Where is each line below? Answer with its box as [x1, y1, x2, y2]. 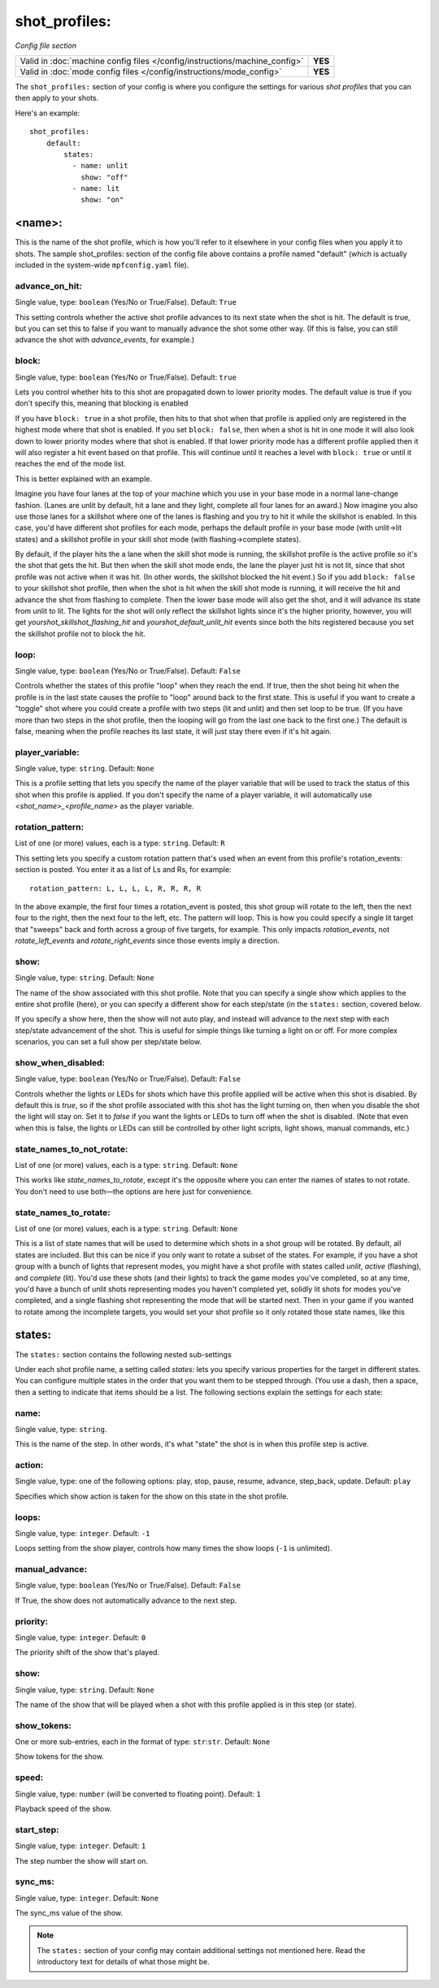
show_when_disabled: [15, 1057, 106, 1068]
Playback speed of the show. [15, 1804, 112, 1813]
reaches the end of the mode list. [15, 459, 126, 469]
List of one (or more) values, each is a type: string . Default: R [15, 838, 225, 849]
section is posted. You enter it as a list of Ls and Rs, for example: [15, 865, 232, 875]
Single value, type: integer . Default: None [15, 1893, 159, 1903]
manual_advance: [15, 1564, 87, 1575]
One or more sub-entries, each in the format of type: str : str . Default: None [15, 1737, 271, 1747]
